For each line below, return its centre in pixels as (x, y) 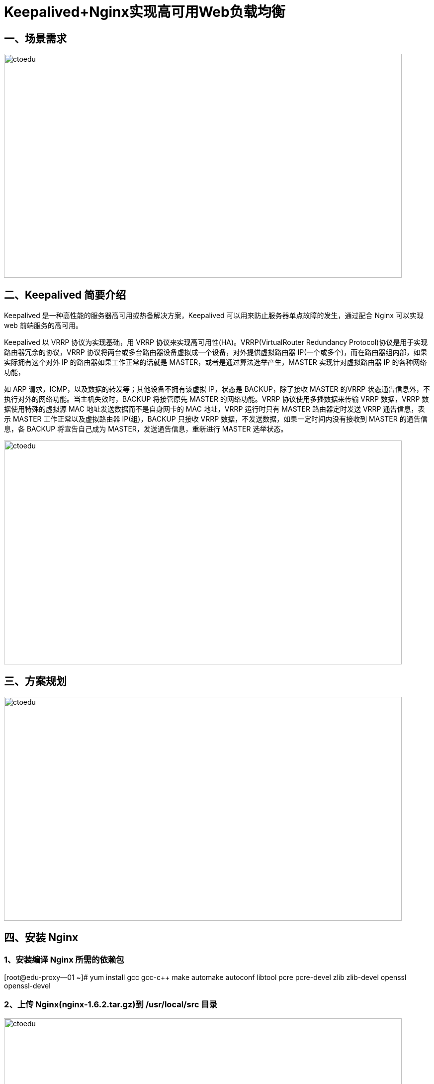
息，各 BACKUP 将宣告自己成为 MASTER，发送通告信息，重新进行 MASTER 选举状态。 (146, 429)
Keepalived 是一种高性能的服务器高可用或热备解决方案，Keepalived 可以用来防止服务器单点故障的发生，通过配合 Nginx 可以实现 (214, 316)
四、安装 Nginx (41, 938)
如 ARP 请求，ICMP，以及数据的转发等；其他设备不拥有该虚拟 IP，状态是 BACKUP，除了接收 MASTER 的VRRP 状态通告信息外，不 (217, 389)
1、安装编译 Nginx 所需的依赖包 (64, 959)
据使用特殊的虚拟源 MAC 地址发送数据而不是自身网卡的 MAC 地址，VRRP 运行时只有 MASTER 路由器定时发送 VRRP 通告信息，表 (215, 409)
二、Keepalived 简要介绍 (65, 295)
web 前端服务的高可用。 (43, 325)
